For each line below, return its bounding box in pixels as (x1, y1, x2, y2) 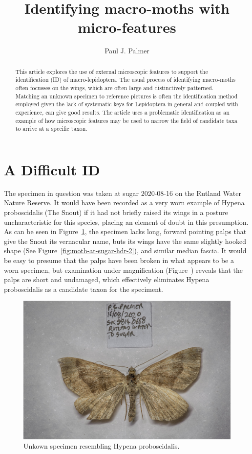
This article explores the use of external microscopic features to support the (15, 67, 208, 75)
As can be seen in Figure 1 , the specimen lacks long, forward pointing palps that (4, 226, 247, 237)
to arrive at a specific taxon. (15, 124, 87, 133)
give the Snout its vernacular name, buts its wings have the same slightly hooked (4, 236, 246, 246)
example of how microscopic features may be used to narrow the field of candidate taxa (15, 116, 237, 124)
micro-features (78, 17, 176, 37)
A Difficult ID (4, 159, 100, 179)
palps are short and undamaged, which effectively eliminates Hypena (4, 274, 210, 285)
